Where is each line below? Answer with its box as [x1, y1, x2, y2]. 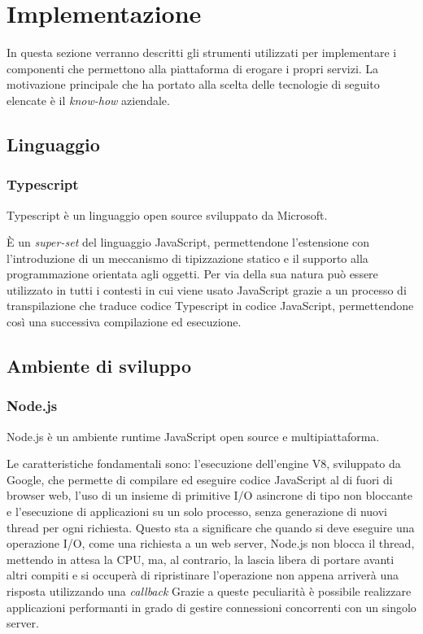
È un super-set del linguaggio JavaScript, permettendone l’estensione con [7, 234, 370, 251]
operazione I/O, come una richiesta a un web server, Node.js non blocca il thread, [7, 535, 415, 552]
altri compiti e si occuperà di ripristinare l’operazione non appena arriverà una [7, 566, 399, 584]
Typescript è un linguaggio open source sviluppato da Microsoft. [7, 206, 328, 223]
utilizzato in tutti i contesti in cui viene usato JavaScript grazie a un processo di [7, 281, 407, 298]
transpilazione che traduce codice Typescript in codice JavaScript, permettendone [7, 297, 414, 314]
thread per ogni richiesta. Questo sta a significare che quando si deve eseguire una [7, 518, 415, 536]
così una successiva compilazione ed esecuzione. [7, 313, 242, 330]
